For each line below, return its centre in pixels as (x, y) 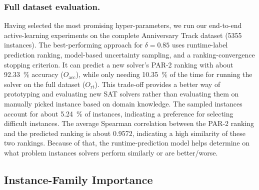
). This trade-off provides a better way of (157, 84)
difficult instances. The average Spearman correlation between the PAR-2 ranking (129, 123)
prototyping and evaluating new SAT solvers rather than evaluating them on (121, 94)
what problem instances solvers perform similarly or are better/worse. (111, 152)
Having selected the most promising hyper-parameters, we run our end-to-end (123, 25)
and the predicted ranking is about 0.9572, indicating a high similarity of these (125, 133)
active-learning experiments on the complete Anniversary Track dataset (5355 (123, 35)
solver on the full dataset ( (45, 84)
